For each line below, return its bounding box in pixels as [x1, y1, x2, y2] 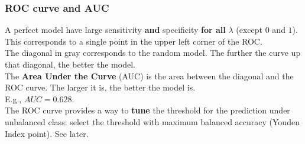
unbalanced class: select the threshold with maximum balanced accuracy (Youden [5, 115, 300, 128]
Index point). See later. [5, 127, 89, 139]
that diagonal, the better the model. [5, 58, 135, 70]
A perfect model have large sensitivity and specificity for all [5, 24, 226, 36]
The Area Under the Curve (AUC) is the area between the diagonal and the [5, 69, 294, 82]
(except [236, 24, 263, 36]
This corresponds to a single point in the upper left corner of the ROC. [5, 35, 262, 47]
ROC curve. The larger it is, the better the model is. [5, 81, 196, 93]
